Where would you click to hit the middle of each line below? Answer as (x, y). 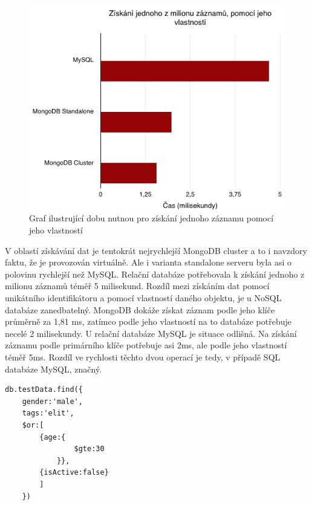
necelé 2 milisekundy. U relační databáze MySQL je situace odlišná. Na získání (151, 333)
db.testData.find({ (44, 390)
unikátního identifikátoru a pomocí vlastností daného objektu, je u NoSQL (143, 298)
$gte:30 (89, 449)
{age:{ (53, 437)
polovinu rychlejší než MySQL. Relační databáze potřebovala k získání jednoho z (155, 274)
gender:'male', (52, 401)
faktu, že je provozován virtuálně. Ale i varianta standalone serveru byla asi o (148, 262)
